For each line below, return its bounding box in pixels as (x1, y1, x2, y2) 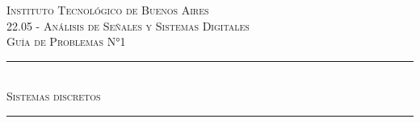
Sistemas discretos (6, 88, 101, 105)
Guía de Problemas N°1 (6, 33, 126, 50)
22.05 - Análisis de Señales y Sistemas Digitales (6, 17, 250, 34)
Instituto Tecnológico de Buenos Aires (6, 2, 209, 18)
